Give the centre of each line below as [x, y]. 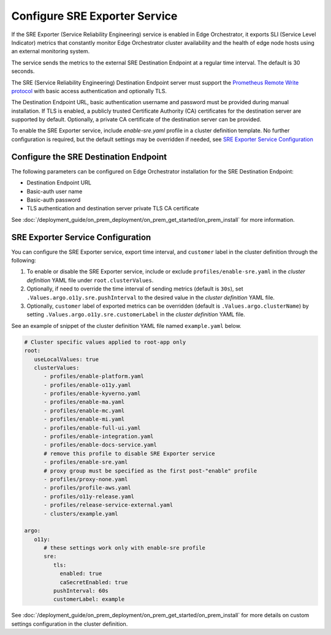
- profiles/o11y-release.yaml [89, 496]
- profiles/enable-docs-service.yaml [101, 445]
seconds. [23, 71]
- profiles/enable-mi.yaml [84, 419]
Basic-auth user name [55, 191]
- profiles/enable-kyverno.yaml [92, 394]
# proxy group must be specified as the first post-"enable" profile [150, 471]
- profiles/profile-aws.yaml [87, 488]
